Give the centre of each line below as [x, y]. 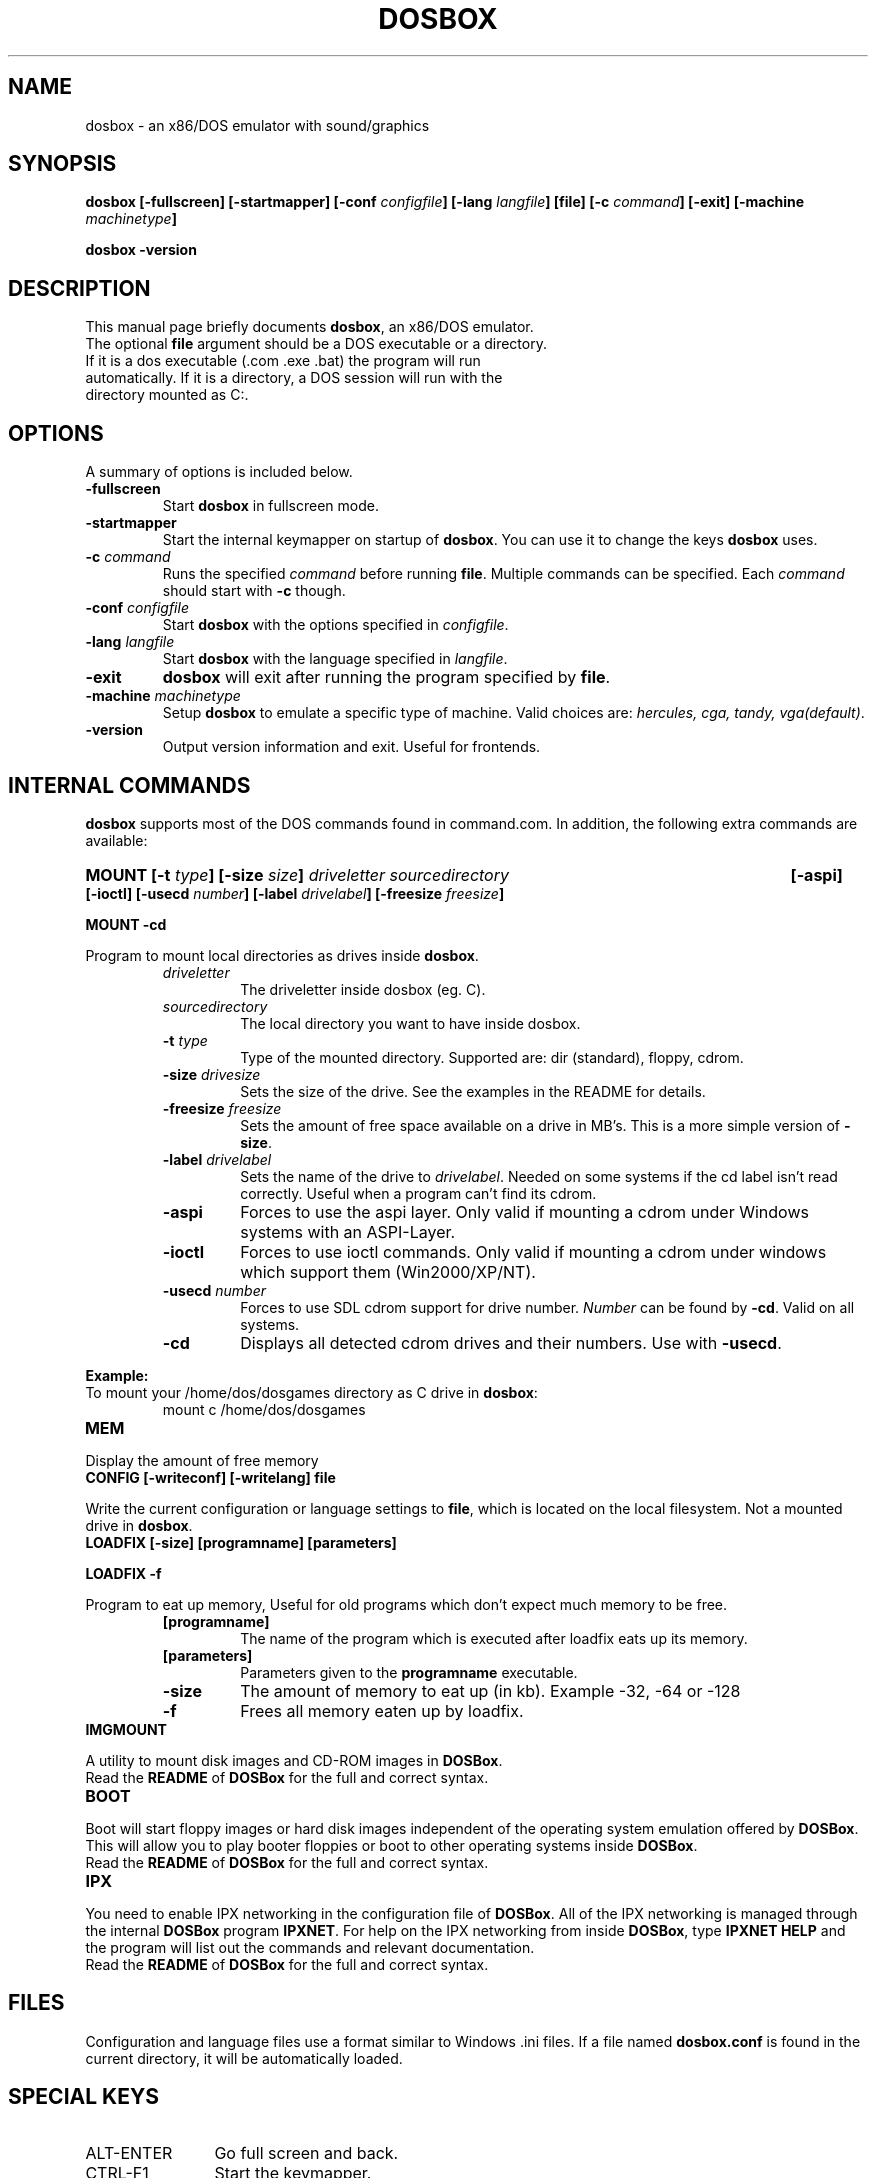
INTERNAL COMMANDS [129, 785]
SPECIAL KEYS [84, 2097]
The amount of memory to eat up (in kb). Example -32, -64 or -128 [490, 1690]
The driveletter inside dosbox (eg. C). [363, 989]
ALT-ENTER [129, 2152]
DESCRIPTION [79, 288]
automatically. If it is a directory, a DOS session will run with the [294, 378]
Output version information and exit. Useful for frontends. [351, 747]
